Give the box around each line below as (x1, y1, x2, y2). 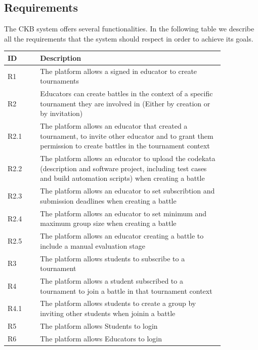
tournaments (40, 75, 79, 86)
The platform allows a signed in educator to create (40, 65, 197, 76)
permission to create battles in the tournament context (40, 140, 210, 151)
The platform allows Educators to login (40, 333, 162, 343)
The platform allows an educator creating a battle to (40, 230, 204, 241)
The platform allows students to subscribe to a (40, 253, 185, 263)
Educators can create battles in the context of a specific (40, 88, 213, 99)
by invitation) (40, 108, 83, 119)
